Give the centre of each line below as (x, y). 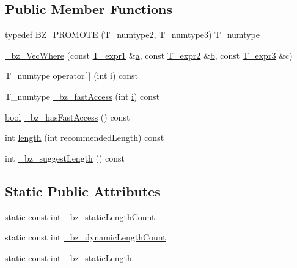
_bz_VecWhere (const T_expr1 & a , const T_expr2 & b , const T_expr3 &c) (149, 55)
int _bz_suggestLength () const (65, 158)
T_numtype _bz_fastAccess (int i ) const (82, 96)
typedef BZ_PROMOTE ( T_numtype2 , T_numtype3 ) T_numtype (132, 35)
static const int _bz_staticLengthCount (80, 216)
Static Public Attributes (83, 191)
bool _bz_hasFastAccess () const (68, 117)
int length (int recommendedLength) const (85, 137)
